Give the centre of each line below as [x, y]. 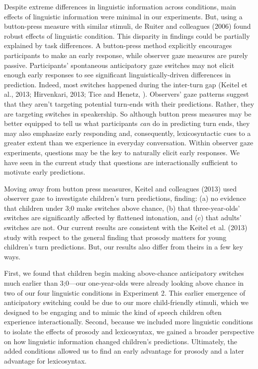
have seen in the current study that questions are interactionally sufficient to [121, 162]
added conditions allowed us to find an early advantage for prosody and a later [124, 351]
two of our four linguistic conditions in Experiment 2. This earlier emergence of [125, 292]
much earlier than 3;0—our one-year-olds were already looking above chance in [124, 283]
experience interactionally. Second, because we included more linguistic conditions [129, 322]
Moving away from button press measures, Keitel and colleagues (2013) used [120, 188]
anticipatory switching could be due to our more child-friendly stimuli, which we [126, 302]
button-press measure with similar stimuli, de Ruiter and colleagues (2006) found [128, 26]
